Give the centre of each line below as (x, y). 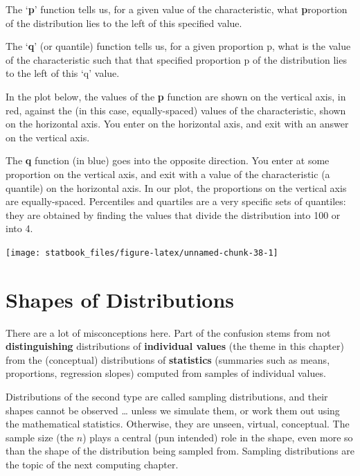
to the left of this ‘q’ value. (63, 73)
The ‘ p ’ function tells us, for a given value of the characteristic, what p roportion (177, 9)
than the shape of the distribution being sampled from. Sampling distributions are (180, 451)
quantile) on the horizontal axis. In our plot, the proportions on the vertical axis (176, 187)
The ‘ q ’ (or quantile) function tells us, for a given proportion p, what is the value (178, 46)
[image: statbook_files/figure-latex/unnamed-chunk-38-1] (142, 253)
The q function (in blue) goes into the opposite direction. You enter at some (168, 160)
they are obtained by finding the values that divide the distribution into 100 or (173, 214)
